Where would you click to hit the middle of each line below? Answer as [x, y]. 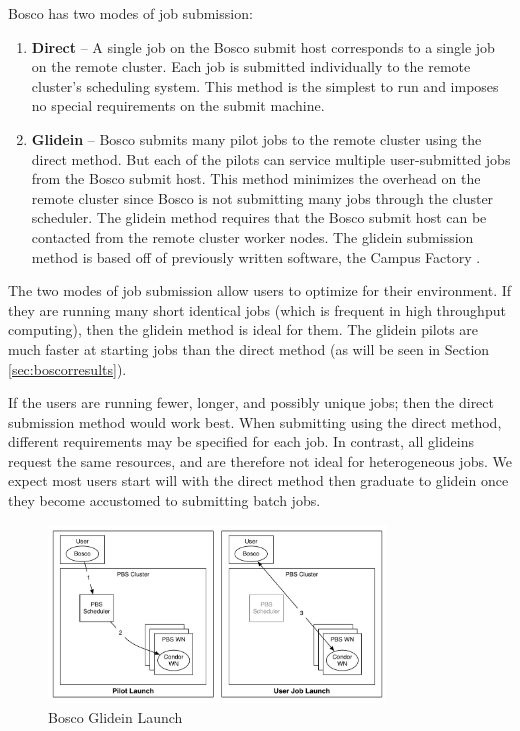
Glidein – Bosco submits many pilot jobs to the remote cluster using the [256, 138]
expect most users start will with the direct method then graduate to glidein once [258, 480]
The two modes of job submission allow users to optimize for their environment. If [260, 290]
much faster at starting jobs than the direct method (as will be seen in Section [249, 348]
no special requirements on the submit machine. [178, 105]
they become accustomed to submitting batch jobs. [164, 500]
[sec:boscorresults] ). [67, 368]
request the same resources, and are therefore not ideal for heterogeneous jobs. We [260, 460]
